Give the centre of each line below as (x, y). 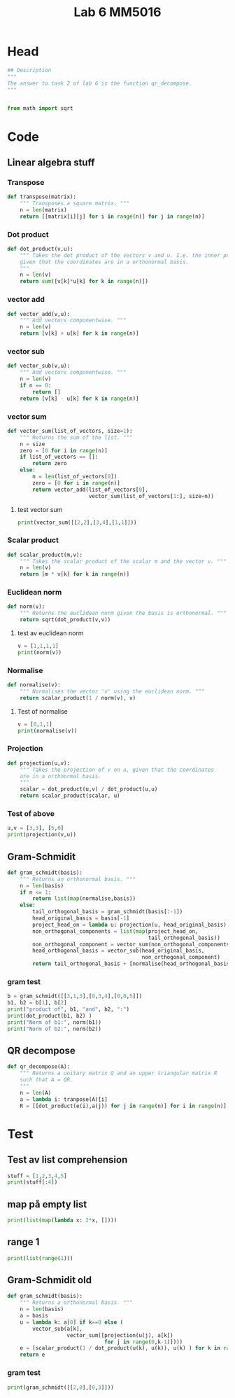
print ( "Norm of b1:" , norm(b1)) (54, 1022)
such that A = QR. (47, 1080)
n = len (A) (36, 1093)
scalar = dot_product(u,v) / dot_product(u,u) (89, 789)
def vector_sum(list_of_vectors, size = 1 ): (70, 431)
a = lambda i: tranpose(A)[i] (64, 1099)
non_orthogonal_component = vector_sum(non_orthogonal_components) (133, 944)
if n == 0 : (36, 385)
